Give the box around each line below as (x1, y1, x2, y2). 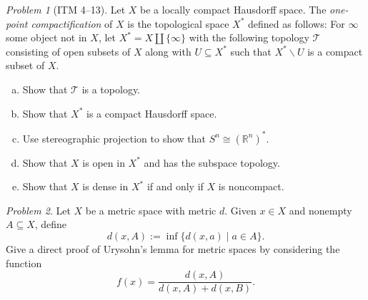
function (6, 255, 42, 270)
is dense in (82, 179, 129, 194)
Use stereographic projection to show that (22, 130, 207, 145)
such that (230, 43, 272, 58)
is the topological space (127, 16, 229, 31)
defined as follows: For (248, 16, 345, 31)
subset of (6, 58, 45, 73)
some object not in (6, 30, 87, 45)
